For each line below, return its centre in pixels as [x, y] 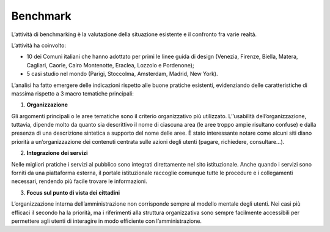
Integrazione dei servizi [57, 153]
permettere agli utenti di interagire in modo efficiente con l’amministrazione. [106, 221]
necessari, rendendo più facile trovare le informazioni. [79, 181]
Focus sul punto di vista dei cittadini [73, 192]
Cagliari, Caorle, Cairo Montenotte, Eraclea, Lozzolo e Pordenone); [111, 65]
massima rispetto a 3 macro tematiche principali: [73, 93]
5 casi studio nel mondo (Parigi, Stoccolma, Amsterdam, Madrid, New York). [122, 74]
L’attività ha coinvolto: [39, 45]
